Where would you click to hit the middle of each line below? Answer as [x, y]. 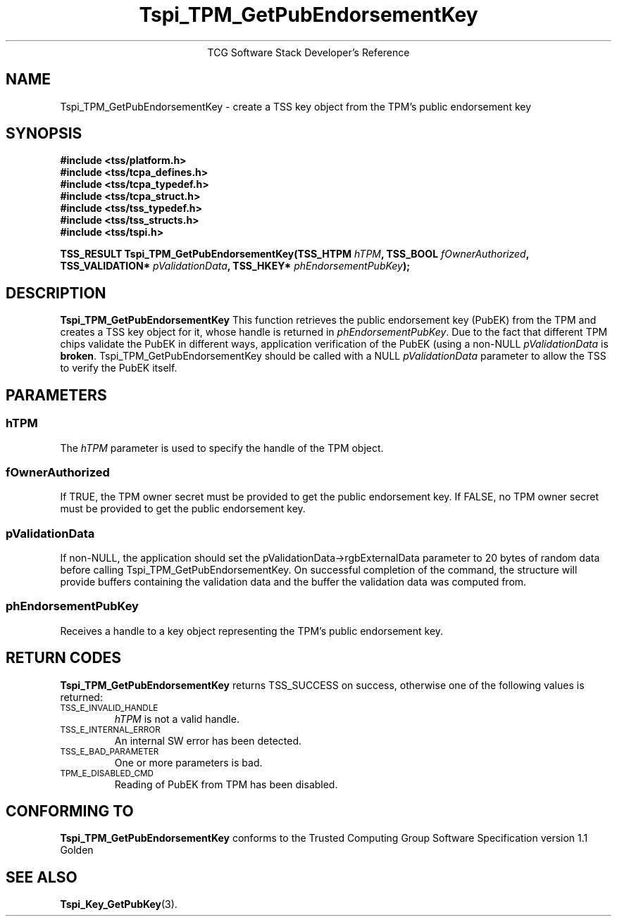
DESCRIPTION [56, 293]
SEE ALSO [42, 877]
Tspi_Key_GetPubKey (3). [119, 904]
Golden [77, 850]
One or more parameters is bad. [188, 762]
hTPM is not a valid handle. [177, 719]
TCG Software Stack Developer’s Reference [308, 52]
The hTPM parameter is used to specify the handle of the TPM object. [222, 448]
